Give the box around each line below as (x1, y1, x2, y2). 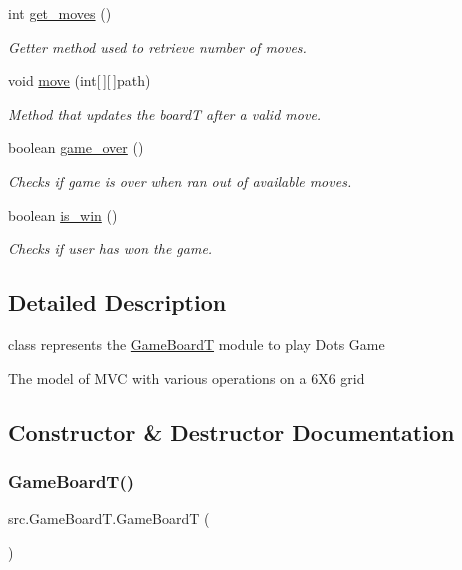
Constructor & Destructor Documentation (8, 416, 455, 447)
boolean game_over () (8, 137, 144, 158)
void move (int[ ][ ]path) (8, 70, 151, 91)
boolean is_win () (8, 204, 118, 225)
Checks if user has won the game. (8, 238, 213, 259)
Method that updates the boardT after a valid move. (8, 103, 322, 124)
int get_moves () (8, 3, 112, 23)
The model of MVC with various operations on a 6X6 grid (8, 367, 365, 388)
